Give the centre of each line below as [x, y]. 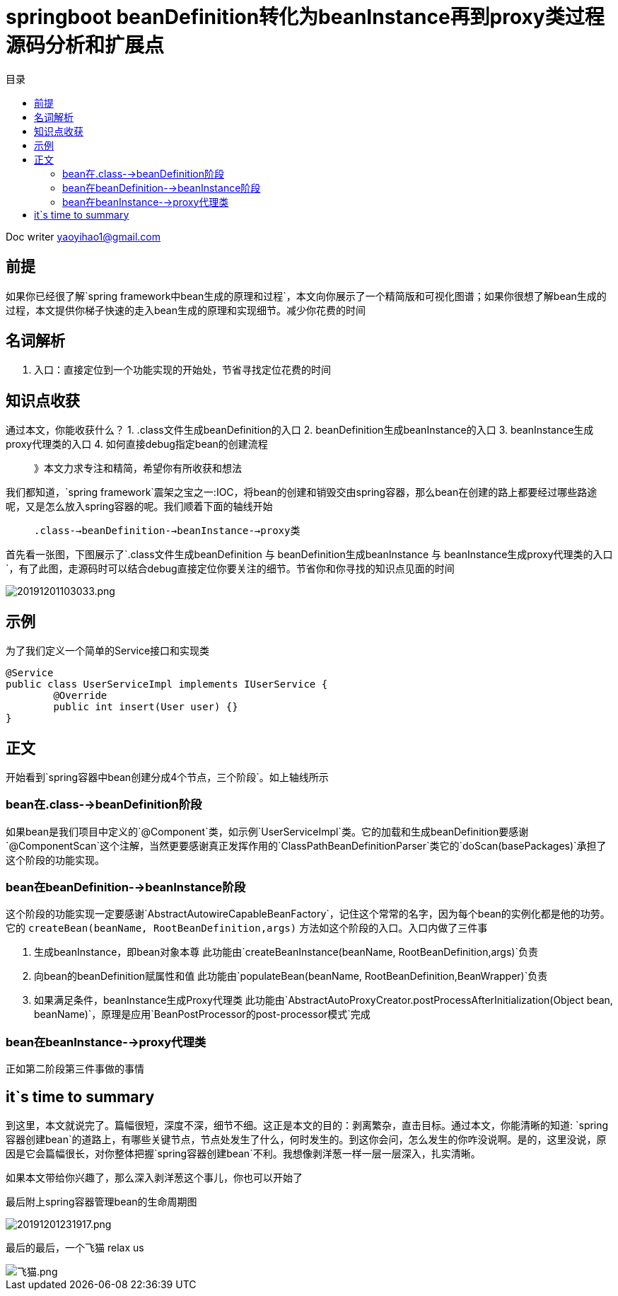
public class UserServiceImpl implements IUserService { [167, 684]
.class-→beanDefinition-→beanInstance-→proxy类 [167, 531]
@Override [80, 696]
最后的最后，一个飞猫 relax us [75, 1248]
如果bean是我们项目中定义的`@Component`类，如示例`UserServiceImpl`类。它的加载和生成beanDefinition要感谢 [267, 831]
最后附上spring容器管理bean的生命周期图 [101, 1202]
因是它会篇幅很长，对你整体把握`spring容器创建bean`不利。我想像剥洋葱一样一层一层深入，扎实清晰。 [243, 1154]
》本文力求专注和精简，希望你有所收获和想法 [138, 468]
